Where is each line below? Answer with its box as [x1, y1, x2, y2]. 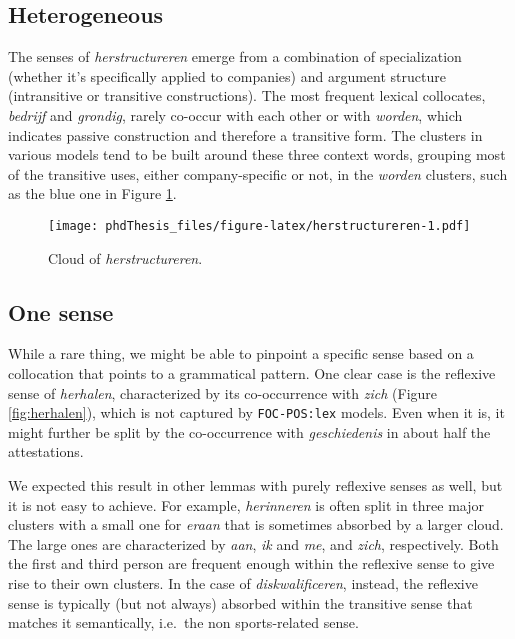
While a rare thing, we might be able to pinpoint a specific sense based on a [8, 343, 474, 364]
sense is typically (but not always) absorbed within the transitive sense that [8, 592, 473, 613]
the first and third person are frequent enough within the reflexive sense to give [8, 553, 495, 574]
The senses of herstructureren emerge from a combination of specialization [8, 46, 462, 67]
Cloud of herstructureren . [48, 247, 203, 268]
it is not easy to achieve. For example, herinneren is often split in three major [8, 494, 484, 515]
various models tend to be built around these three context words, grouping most [8, 144, 506, 165]
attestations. [8, 441, 84, 462]
